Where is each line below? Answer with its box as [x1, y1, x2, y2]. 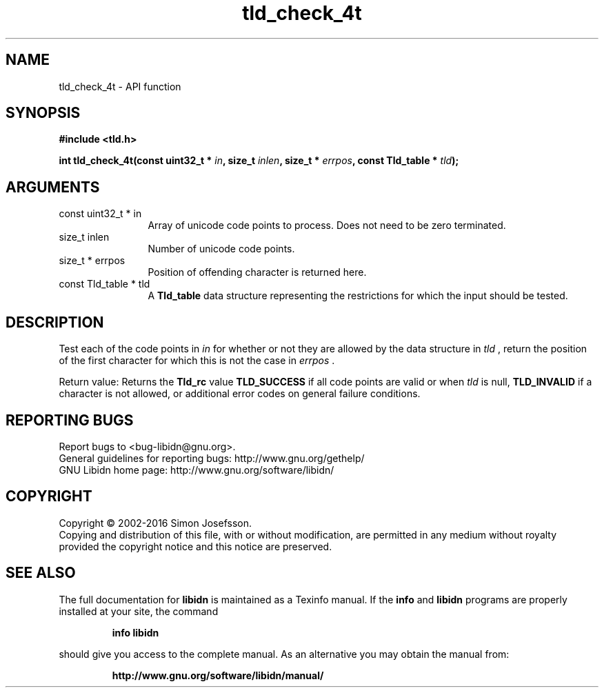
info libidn [112, 626, 159, 639]
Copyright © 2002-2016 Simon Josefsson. [59, 516, 252, 529]
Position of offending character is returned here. [148, 266, 367, 279]
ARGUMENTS [6, 178, 100, 196]
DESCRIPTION [6, 313, 104, 331]
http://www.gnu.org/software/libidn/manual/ [112, 669, 324, 681]
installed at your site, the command [59, 605, 219, 617]
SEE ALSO [6, 564, 76, 582]
